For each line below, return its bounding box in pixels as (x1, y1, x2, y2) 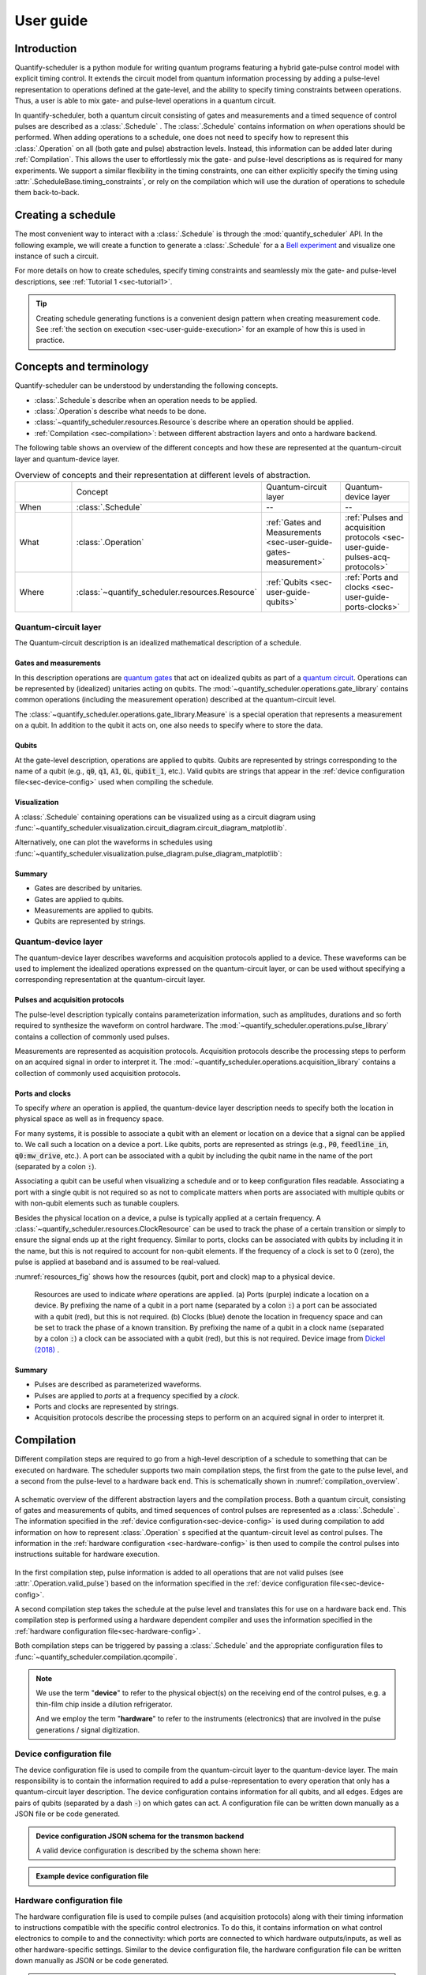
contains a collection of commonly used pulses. (14, 1032, 170, 1041)
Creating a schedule (14, 209, 116, 222)
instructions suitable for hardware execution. (14, 1549, 160, 1559)
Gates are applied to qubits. (34, 894, 125, 904)
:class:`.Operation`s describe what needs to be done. (34, 407, 207, 416)
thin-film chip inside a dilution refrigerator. (35, 1699, 173, 1709)
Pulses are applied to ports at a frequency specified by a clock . (34, 1390, 240, 1400)
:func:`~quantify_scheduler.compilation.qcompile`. (14, 1652, 177, 1661)
